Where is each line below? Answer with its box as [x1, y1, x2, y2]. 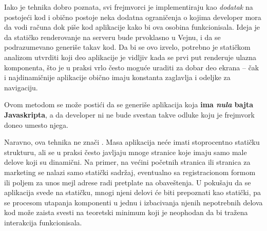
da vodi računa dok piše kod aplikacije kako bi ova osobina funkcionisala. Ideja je [4, 22, 260, 32]
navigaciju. [4, 82, 38, 92]
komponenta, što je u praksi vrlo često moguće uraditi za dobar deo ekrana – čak [4, 62, 259, 72]
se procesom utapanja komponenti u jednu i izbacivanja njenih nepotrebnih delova [4, 197, 263, 207]
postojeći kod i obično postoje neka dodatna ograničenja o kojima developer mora [4, 11, 261, 22]
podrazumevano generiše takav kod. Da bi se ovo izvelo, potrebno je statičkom [4, 42, 251, 52]
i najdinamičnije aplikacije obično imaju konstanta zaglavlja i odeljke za [4, 72, 231, 83]
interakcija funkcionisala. [4, 217, 82, 227]
